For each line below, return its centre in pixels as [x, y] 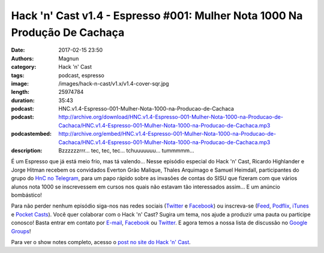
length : [20, 92]
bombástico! [26, 195]
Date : [18, 50]
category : [24, 67]
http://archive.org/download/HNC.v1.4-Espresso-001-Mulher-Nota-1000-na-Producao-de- [171, 117]
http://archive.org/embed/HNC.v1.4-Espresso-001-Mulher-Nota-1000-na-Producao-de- [167, 134]
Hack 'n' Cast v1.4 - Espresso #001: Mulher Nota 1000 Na [157, 16]
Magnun [69, 58]
